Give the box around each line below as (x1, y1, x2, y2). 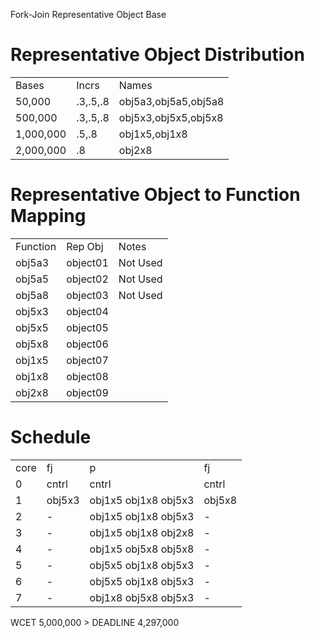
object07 (66, 353, 109, 367)
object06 (66, 337, 109, 351)
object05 (66, 320, 109, 334)
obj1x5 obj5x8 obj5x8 (89, 542, 195, 556)
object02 (66, 272, 109, 286)
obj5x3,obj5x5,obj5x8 (118, 110, 224, 124)
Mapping (10, 205, 87, 228)
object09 (66, 385, 109, 399)
